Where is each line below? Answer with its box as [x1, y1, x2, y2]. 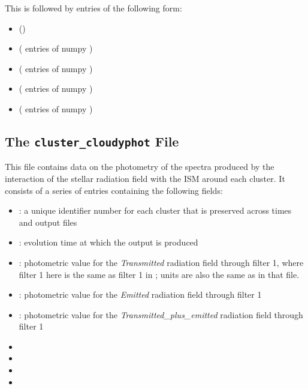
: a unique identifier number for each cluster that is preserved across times [19, 204, 292, 217]
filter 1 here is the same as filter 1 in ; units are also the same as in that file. [19, 268, 300, 280]
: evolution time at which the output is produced [19, 236, 198, 249]
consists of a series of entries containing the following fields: [5, 184, 223, 196]
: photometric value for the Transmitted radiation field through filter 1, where [19, 256, 304, 268]
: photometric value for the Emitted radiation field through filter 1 [19, 288, 262, 301]
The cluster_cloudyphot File [5, 131, 179, 150]
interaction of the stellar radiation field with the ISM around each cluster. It [5, 172, 285, 184]
